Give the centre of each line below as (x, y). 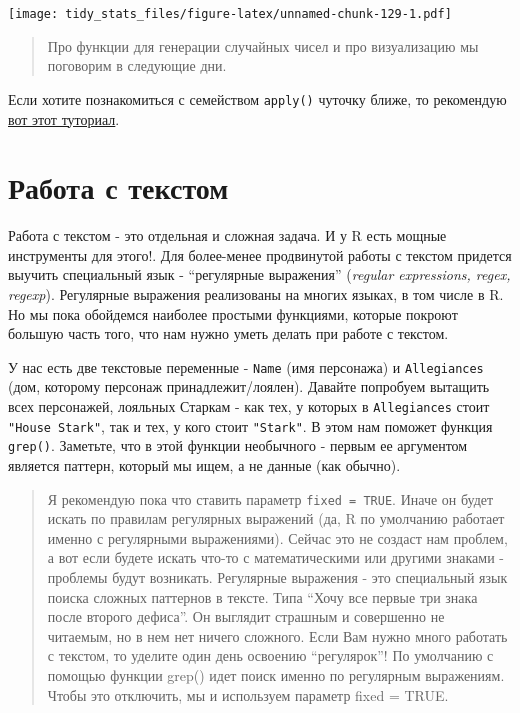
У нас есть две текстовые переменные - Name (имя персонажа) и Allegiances (246, 366)
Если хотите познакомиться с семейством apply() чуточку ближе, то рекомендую (257, 98)
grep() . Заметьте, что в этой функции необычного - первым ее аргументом (238, 445)
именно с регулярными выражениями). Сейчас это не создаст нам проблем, (277, 537)
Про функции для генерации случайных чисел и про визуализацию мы (263, 45)
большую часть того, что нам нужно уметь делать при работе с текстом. (228, 333)
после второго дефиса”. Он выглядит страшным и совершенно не (246, 616)
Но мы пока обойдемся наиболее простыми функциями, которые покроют (233, 313)
